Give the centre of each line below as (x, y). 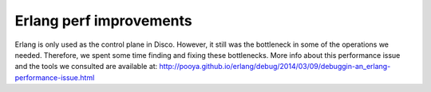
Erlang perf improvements (104, 21)
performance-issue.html (55, 77)
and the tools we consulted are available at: (86, 67)
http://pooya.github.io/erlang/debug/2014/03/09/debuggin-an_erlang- (275, 67)
